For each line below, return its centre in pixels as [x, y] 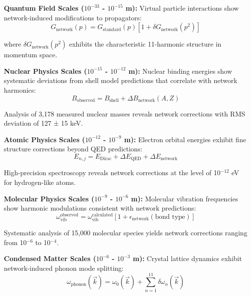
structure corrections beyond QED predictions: [73, 149]
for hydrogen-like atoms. [40, 182]
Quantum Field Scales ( [44, 8]
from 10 [15, 242]
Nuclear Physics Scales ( [45, 71]
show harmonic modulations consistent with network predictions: [100, 208]
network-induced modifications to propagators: [73, 17]
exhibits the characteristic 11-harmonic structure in [145, 44]
